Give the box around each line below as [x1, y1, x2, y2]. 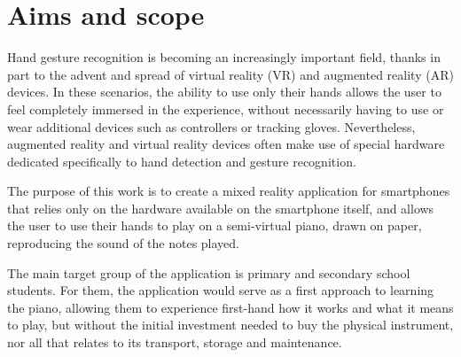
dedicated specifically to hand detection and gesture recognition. [7, 151, 356, 170]
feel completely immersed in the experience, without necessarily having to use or [7, 99, 444, 118]
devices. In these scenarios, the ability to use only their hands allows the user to [7, 82, 441, 101]
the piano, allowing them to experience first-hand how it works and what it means [7, 298, 454, 316]
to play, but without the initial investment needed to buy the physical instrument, [7, 315, 454, 334]
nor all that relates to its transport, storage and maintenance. [7, 333, 342, 352]
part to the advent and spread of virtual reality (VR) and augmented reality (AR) [7, 65, 454, 83]
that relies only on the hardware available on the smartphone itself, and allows [7, 198, 434, 217]
